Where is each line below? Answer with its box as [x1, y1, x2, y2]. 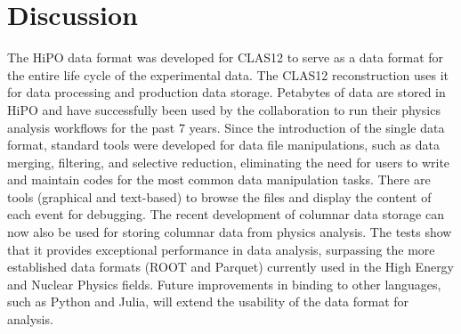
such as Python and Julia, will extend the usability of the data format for [7, 292, 409, 311]
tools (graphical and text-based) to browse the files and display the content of [7, 187, 432, 206]
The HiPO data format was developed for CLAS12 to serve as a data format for [7, 48, 444, 67]
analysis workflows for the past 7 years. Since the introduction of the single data [7, 118, 445, 136]
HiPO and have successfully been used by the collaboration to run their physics [7, 100, 441, 118]
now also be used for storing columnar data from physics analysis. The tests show [7, 223, 452, 241]
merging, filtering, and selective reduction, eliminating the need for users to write [7, 152, 450, 171]
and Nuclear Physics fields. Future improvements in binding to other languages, [7, 274, 441, 293]
